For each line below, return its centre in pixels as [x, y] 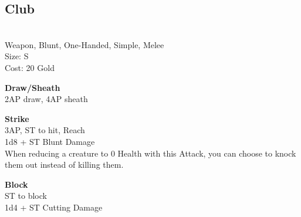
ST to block [26, 196]
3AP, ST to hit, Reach [45, 130]
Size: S [17, 56]
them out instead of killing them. [64, 165]
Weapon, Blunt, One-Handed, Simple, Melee [84, 44]
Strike [17, 118]
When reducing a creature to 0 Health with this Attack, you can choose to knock [150, 153]
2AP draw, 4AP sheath [46, 99]
